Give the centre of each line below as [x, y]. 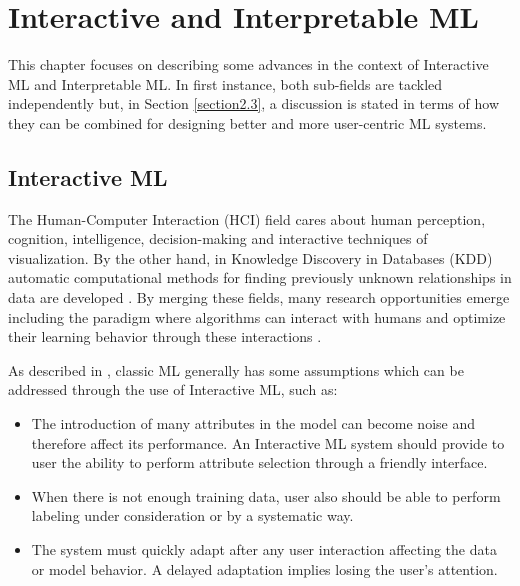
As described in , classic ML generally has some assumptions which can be [236, 369]
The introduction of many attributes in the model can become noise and [253, 423]
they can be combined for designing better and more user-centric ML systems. [247, 122]
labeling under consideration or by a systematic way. [192, 515]
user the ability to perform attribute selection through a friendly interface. [259, 462]
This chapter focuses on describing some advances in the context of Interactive [248, 64]
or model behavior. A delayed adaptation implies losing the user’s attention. [264, 568]
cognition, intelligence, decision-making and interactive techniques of [218, 238]
